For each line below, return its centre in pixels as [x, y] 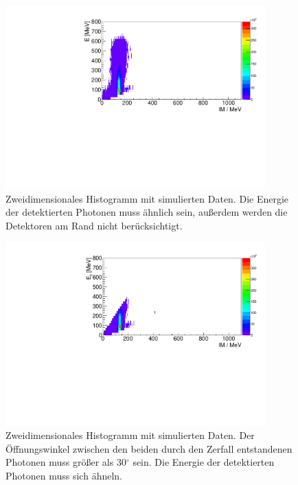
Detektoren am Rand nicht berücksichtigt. [94, 225]
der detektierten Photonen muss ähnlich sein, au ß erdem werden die [147, 212]
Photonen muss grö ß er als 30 [66, 462]
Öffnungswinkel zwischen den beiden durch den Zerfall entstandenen [149, 448]
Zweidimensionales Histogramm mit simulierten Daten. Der [130, 435]
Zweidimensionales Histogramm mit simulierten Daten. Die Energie [147, 198]
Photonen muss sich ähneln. [64, 475]
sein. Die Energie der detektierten [204, 462]
